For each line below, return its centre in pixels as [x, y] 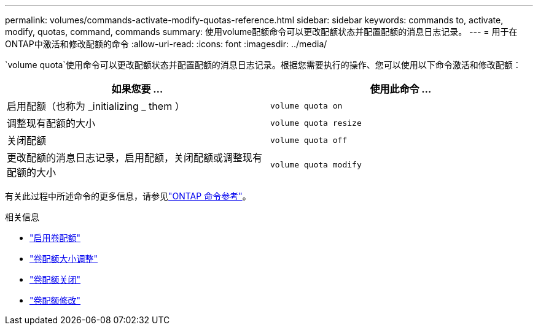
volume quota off [309, 140]
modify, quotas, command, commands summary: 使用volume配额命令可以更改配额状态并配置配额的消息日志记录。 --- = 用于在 [261, 32]
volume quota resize [316, 123]
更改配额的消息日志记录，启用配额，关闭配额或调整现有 [135, 158]
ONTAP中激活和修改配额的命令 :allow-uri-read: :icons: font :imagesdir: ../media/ [166, 44]
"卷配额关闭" [55, 279]
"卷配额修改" [55, 300]
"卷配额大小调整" [64, 259]
